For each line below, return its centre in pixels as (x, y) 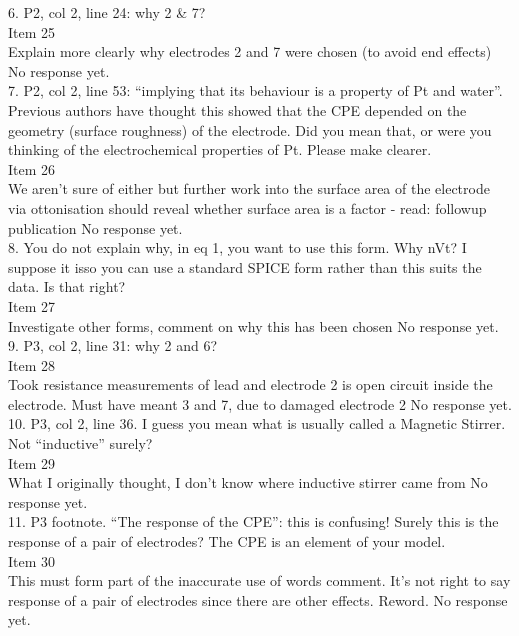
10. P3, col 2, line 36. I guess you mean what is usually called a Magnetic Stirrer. (257, 423)
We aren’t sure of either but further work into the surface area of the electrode (249, 188)
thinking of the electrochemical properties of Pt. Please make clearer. (220, 149)
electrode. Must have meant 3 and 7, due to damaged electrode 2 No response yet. (260, 403)
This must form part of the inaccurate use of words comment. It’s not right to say (259, 580)
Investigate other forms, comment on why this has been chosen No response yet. (253, 325)
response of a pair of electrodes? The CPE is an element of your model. (227, 541)
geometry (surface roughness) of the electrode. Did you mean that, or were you (250, 129)
